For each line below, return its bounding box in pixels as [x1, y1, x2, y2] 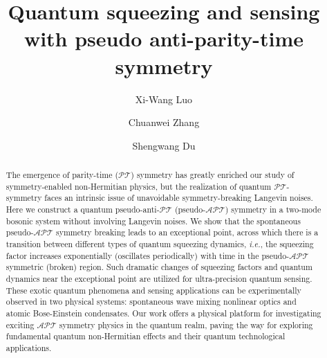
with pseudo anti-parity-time [24, 24, 304, 53]
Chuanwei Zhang [128, 115, 200, 129]
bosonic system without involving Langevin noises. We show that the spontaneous [6, 215, 301, 226]
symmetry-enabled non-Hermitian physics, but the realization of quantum [6, 180, 272, 192]
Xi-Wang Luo [135, 91, 193, 106]
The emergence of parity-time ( [6, 169, 119, 181]
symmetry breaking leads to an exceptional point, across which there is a [55, 226, 319, 238]
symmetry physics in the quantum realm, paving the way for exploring [59, 319, 313, 330]
